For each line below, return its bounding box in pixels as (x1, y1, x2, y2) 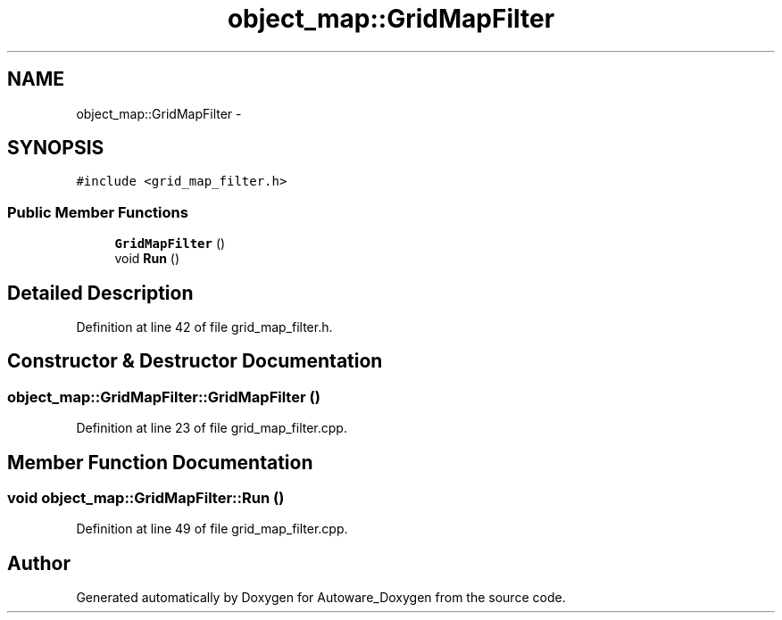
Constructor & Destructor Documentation (7, 350, 383, 373)
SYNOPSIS (7, 136, 104, 160)
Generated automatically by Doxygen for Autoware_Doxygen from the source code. (76, 590, 566, 606)
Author (7, 551, 71, 575)
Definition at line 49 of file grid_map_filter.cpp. (76, 521, 348, 537)
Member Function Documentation (7, 451, 313, 474)
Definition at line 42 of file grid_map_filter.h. (76, 319, 333, 335)
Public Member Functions (7, 203, 188, 221)
